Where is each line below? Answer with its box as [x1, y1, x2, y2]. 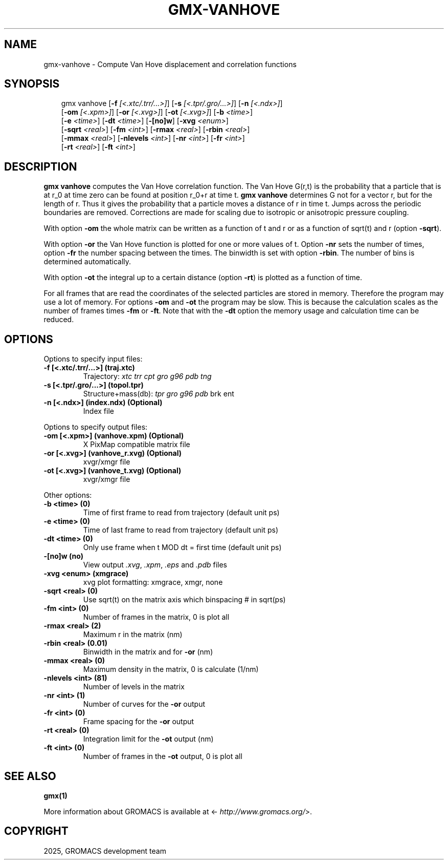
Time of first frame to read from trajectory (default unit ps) [83, 508, 280, 517]
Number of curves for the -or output [83, 700, 205, 709]
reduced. [43, 315, 74, 324]
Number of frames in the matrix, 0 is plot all [83, 613, 230, 622]
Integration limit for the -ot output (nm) [83, 734, 214, 744]
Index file [83, 407, 114, 416]
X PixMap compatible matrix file [83, 440, 190, 449]
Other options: [43, 491, 92, 500]
